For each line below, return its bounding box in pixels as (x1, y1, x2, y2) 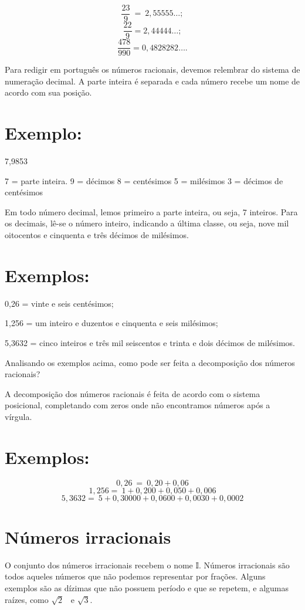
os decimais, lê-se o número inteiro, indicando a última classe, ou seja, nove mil (5, 217, 289, 229)
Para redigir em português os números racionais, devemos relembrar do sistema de (5, 63, 300, 76)
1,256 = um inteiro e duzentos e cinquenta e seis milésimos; (5, 317, 218, 329)
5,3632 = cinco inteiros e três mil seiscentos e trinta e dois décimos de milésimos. (5, 336, 295, 348)
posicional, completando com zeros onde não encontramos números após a (5, 399, 270, 411)
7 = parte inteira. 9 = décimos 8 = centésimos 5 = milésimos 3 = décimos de (5, 174, 283, 187)
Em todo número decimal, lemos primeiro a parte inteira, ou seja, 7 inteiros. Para (5, 205, 298, 218)
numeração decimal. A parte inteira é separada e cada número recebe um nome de (5, 74, 300, 87)
